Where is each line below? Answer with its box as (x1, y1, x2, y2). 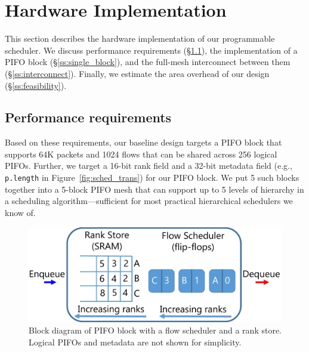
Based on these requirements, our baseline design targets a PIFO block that (5, 136, 282, 149)
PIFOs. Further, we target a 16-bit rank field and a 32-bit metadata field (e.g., (5, 159, 292, 172)
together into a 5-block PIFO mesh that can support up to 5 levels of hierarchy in (5, 183, 304, 195)
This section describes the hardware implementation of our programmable (5, 32, 275, 45)
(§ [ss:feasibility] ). (5, 79, 67, 91)
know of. (5, 206, 36, 218)
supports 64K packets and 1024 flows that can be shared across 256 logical (5, 147, 277, 160)
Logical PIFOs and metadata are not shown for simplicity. (29, 335, 242, 348)
